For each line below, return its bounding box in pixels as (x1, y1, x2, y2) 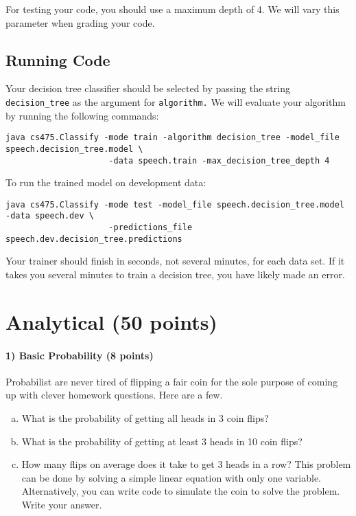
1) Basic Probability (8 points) (5, 348, 154, 362)
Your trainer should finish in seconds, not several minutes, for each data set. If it (5, 254, 345, 268)
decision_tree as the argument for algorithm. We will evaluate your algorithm (5, 94, 346, 109)
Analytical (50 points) (5, 307, 217, 335)
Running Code (5, 49, 110, 70)
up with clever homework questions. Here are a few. (5, 388, 223, 402)
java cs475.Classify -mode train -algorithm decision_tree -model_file (5, 133, 340, 143)
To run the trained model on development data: (5, 175, 206, 190)
